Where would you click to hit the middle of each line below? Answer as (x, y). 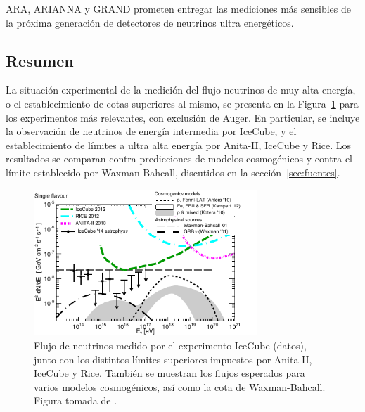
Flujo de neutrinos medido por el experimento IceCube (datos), (170, 345)
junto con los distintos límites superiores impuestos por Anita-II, (173, 359)
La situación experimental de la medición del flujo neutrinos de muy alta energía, (181, 90)
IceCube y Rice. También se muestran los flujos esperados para (169, 373)
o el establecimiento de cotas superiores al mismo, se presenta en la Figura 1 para (182, 103)
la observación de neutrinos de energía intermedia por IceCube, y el (151, 131)
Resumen (40, 60)
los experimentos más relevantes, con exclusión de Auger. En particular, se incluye (183, 117)
